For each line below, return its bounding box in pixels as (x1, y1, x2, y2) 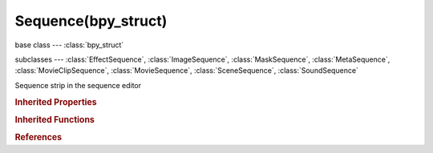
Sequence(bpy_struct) (14, 12, 168, 30)
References (14, 132, 63, 143)
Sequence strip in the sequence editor (14, 80, 142, 90)
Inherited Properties (14, 96, 98, 107)
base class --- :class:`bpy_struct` (14, 40, 124, 50)
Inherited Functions (14, 114, 95, 125)
